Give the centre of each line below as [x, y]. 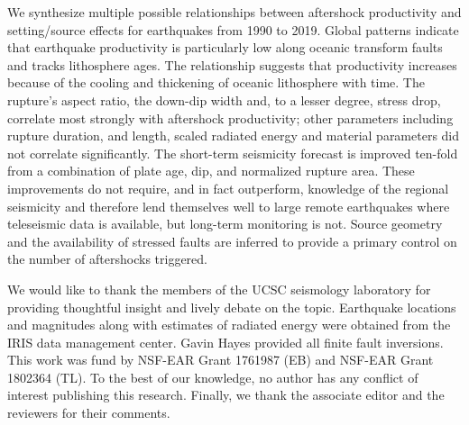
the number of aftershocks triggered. [107, 259]
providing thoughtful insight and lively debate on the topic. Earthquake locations [232, 307]
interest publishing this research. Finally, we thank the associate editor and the [226, 395]
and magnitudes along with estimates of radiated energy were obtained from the [229, 325]
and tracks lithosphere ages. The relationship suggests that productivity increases [232, 64]
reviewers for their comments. [89, 413]
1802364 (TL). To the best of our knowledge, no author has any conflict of [213, 377]
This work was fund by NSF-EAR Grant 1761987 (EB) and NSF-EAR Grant [221, 360]
